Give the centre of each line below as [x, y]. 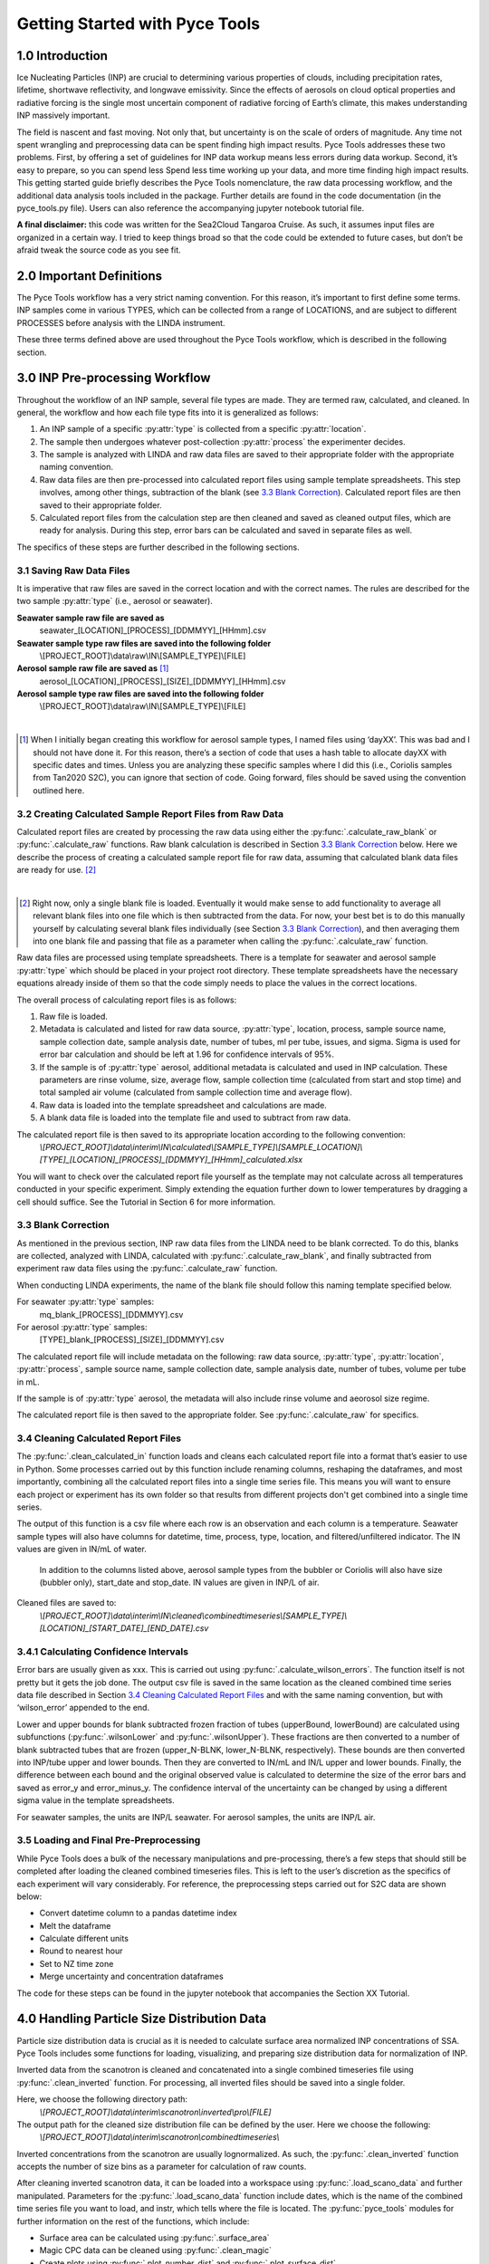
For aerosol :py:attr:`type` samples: [82, 1327]
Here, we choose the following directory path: [102, 2099]
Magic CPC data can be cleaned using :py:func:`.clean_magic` [155, 2250]
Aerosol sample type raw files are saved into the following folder [140, 694]
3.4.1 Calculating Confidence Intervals [103, 1651]
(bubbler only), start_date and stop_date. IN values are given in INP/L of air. [180, 1582]
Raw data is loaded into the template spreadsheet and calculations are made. [183, 1105]
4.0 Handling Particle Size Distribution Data [142, 2019]
